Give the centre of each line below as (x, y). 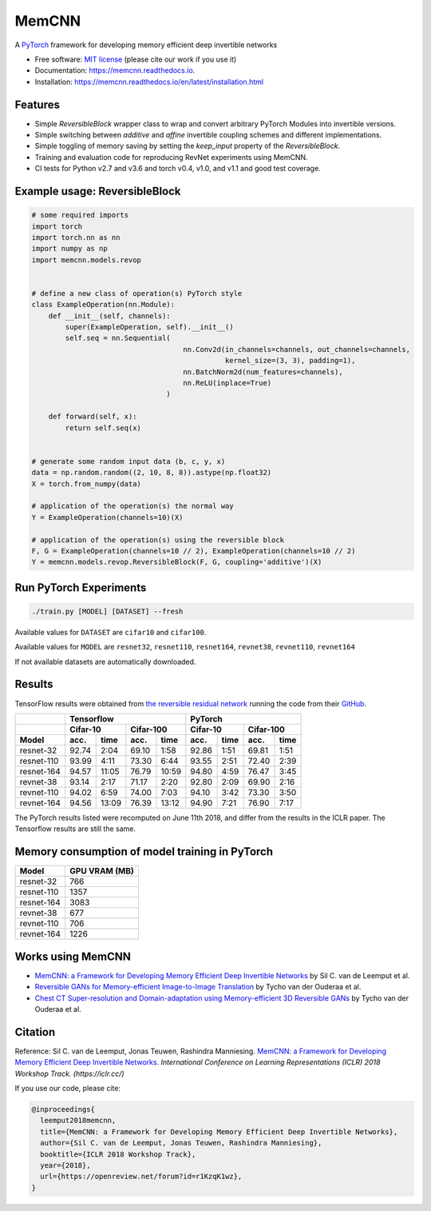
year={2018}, (65, 1165)
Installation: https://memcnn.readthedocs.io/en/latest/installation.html (149, 82)
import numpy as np (69, 249)
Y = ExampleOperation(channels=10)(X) (107, 517)
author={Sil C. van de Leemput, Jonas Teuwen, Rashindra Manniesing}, (181, 1143)
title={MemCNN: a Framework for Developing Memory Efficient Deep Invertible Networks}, (219, 1131)
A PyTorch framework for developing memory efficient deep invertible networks (146, 45)
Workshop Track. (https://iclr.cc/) (69, 1073)
